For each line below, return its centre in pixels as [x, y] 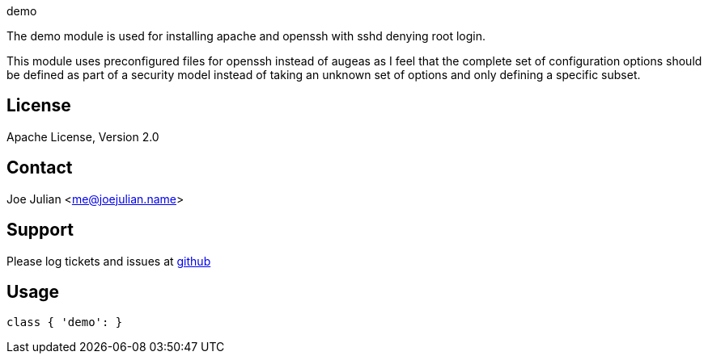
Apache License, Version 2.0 [83, 136]
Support [40, 230]
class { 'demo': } [65, 322]
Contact [40, 168]
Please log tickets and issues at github [109, 261]
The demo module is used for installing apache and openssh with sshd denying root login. [246, 36]
